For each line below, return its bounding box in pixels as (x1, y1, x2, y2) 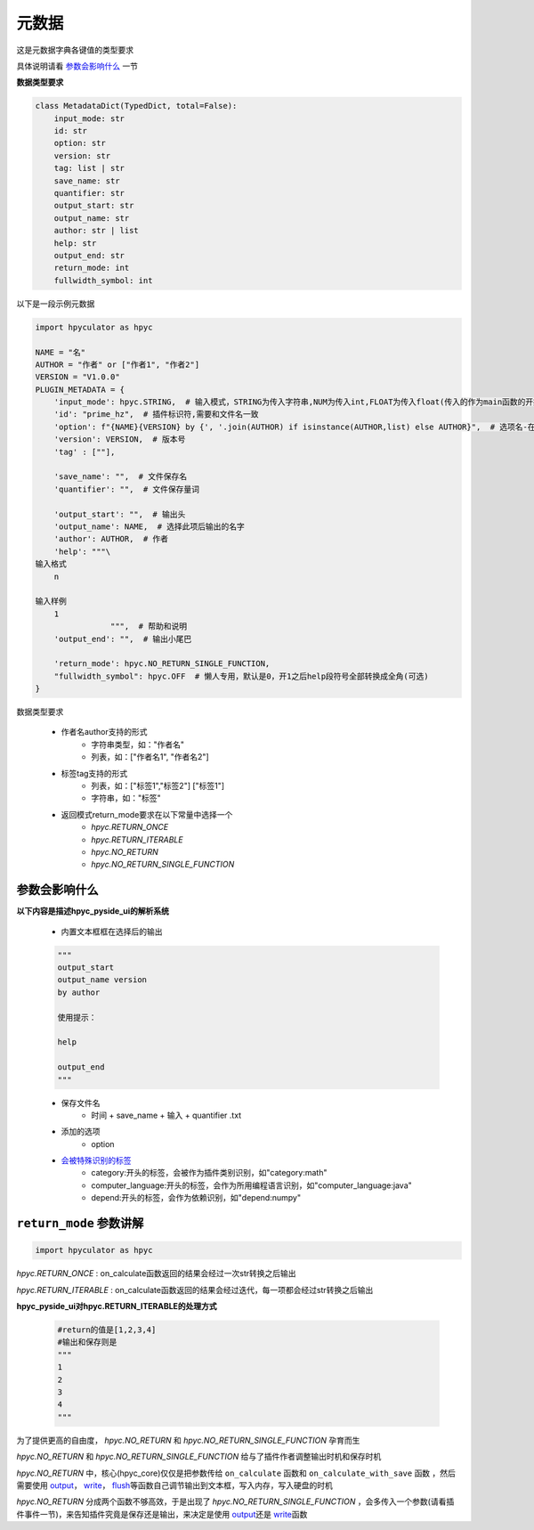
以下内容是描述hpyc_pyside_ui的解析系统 (16, 906, 169, 916)
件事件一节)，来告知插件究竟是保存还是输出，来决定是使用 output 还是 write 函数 (16, 1509, 308, 1519)
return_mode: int (53, 263, 130, 273)
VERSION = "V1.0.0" (35, 372, 120, 382)
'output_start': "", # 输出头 (53, 509, 186, 519)
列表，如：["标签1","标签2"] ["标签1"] (91, 780, 225, 792)
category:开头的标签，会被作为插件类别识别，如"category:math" (91, 1168, 328, 1178)
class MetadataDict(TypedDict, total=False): (35, 101, 238, 111)
